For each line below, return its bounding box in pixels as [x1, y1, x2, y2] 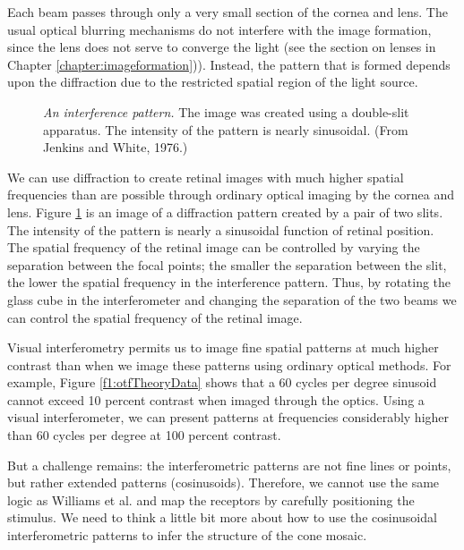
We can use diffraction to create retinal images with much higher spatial [7, 167, 404, 186]
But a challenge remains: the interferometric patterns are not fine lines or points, [7, 455, 451, 474]
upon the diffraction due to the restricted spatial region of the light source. [7, 72, 418, 91]
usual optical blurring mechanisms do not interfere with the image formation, [7, 20, 432, 38]
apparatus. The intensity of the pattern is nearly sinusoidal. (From [43, 120, 408, 139]
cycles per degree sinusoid [296, 373, 437, 392]
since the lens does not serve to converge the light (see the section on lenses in [7, 38, 436, 56]
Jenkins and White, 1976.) [43, 138, 188, 157]
